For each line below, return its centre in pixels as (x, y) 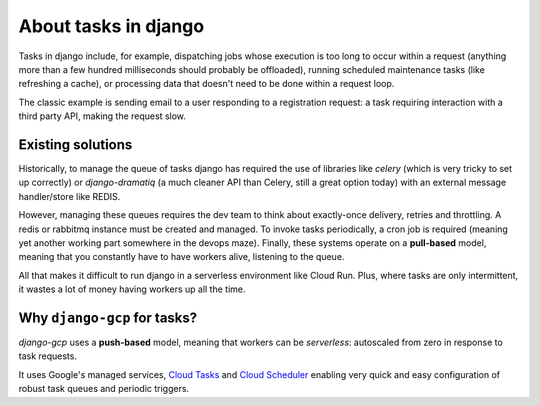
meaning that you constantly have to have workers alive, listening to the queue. (181, 257)
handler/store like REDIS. (69, 196)
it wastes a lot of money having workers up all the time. (132, 289)
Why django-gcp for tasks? (108, 317)
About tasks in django (111, 26)
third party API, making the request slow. (102, 116)
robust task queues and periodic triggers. (104, 389)
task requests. (47, 356)
